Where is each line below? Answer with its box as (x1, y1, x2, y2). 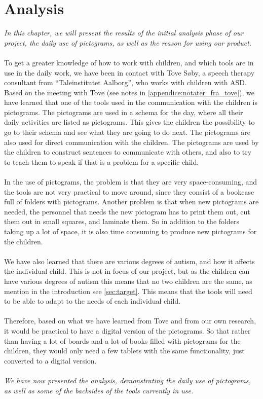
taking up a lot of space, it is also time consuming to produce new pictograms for (4, 226, 257, 236)
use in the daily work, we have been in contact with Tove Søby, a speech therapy (4, 67, 255, 78)
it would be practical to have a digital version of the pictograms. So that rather (4, 325, 251, 336)
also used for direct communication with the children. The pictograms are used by (4, 136, 259, 147)
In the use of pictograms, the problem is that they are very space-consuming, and (4, 176, 257, 187)
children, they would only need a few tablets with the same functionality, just (4, 345, 245, 356)
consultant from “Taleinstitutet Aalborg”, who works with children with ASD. (4, 77, 247, 88)
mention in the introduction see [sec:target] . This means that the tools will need (4, 285, 252, 296)
